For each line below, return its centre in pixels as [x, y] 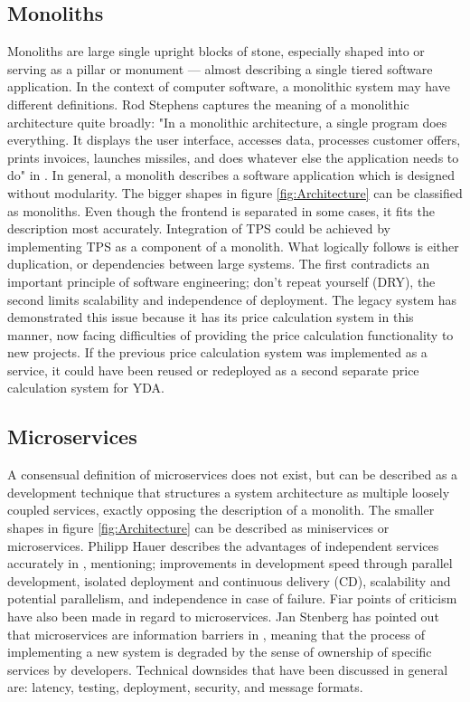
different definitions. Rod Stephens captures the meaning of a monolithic [208, 104]
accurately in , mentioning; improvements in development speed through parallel [230, 563]
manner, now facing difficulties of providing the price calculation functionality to [230, 334]
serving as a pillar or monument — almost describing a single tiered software [220, 68]
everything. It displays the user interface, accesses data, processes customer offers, [234, 140]
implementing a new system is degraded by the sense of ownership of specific [220, 652]
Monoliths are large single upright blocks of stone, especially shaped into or [216, 51]
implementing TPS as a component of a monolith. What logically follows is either [233, 246]
